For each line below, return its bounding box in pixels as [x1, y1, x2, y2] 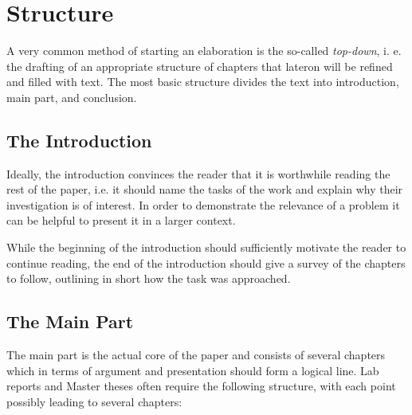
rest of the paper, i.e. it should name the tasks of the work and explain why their [6, 181, 403, 198]
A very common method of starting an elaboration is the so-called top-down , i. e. [6, 42, 402, 59]
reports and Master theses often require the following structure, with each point [6, 378, 396, 394]
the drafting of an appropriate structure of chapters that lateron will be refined [6, 57, 393, 74]
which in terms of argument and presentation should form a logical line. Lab [6, 362, 379, 378]
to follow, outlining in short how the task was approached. [6, 270, 291, 287]
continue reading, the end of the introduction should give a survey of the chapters [6, 254, 406, 271]
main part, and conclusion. [6, 88, 137, 105]
